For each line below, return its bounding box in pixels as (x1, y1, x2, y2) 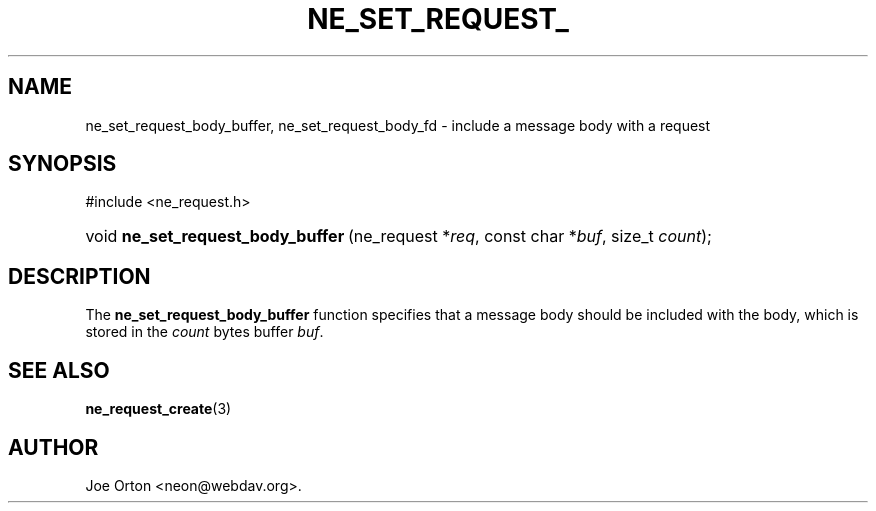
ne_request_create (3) (85, 400, 232, 418)
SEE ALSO (8, 357, 110, 383)
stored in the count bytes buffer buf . (85, 323, 324, 341)
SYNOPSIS (8, 151, 117, 177)
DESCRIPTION (8, 263, 151, 289)
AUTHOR (8, 434, 99, 460)
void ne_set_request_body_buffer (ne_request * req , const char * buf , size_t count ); (85, 226, 712, 247)
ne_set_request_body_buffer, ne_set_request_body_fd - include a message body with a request (85, 116, 711, 134)
